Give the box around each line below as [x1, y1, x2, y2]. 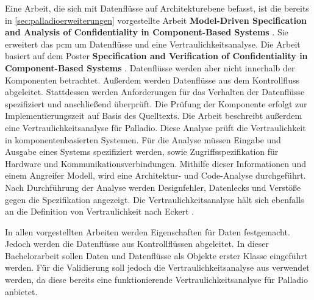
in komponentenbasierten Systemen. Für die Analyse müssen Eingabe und [5, 133, 281, 146]
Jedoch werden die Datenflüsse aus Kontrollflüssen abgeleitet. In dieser [5, 237, 269, 250]
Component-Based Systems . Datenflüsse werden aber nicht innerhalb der [5, 61, 295, 74]
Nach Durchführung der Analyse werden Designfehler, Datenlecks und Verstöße [5, 180, 301, 193]
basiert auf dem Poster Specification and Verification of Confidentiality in [5, 49, 308, 62]
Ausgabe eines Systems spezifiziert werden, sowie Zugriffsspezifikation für [5, 145, 279, 158]
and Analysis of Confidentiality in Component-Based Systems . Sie [5, 26, 288, 38]
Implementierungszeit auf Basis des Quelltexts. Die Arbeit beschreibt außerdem [5, 109, 302, 122]
